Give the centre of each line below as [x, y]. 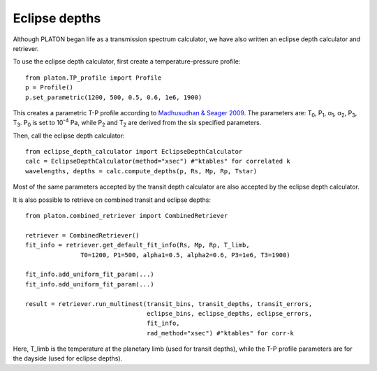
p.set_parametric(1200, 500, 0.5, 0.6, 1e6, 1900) [114, 97]
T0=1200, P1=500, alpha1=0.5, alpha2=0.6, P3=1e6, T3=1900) [185, 255]
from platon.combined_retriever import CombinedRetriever [127, 216]
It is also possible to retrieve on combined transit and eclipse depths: [112, 200]
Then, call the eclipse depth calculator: [69, 136]
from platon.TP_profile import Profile [94, 78]
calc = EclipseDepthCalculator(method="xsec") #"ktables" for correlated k [158, 161]
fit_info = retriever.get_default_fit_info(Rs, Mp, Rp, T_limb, [138, 245]
